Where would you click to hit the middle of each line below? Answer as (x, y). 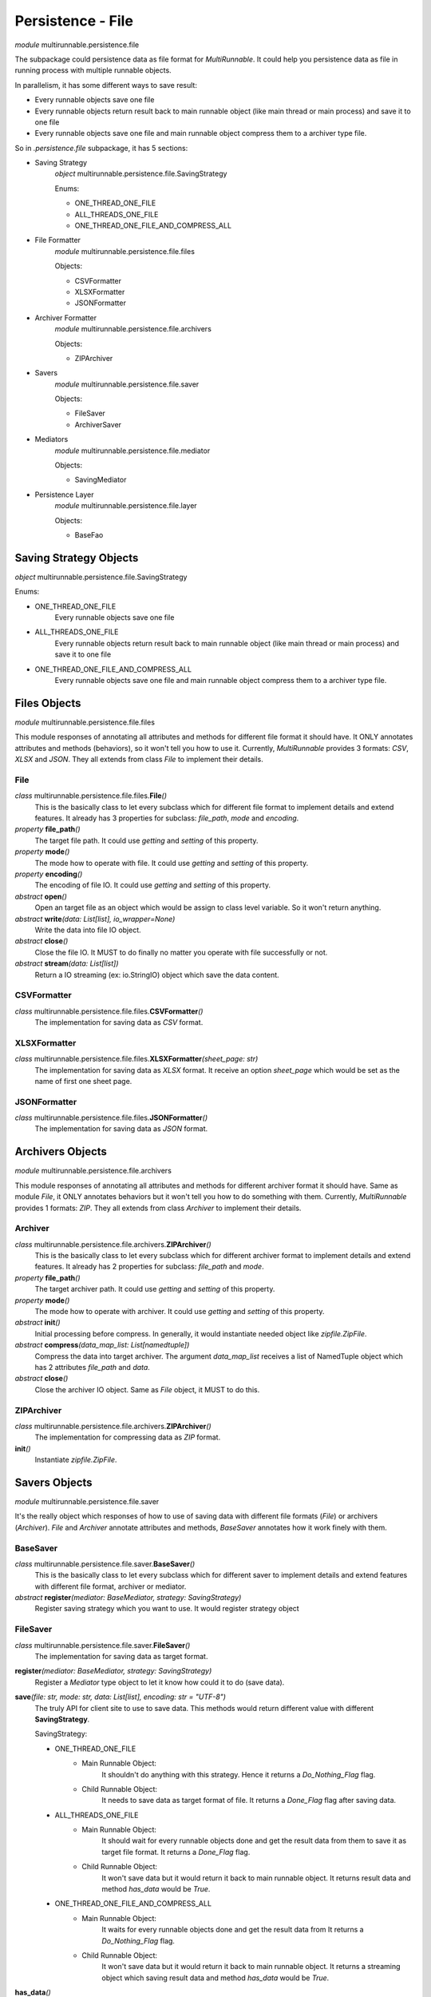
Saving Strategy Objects (77, 558)
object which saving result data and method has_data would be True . (215, 1978)
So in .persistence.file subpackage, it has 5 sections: (101, 148)
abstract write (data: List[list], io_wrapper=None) (95, 919)
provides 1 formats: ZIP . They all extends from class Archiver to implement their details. (158, 1208)
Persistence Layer (65, 494)
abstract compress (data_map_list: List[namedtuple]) (102, 1345)
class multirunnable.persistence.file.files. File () (91, 796)
